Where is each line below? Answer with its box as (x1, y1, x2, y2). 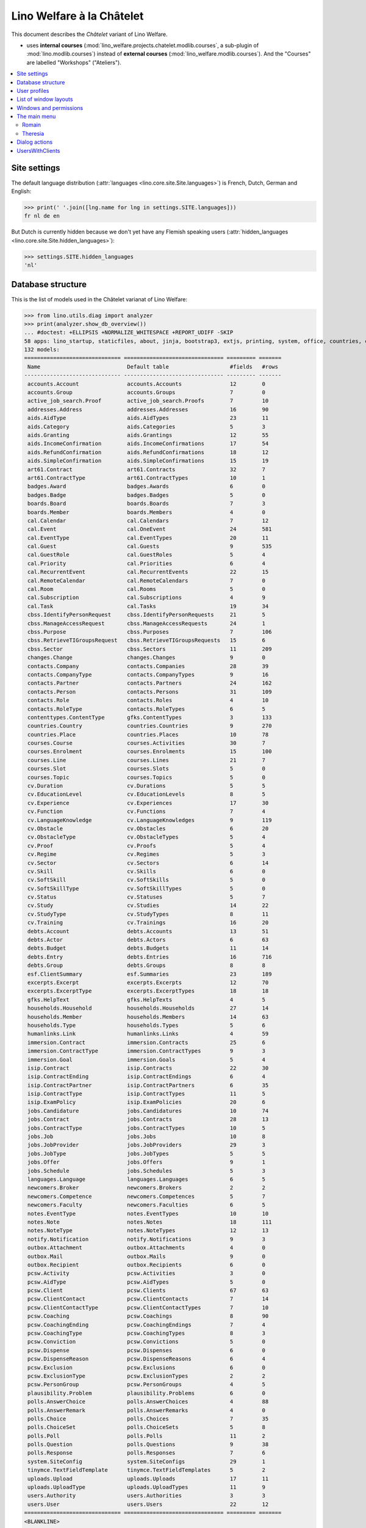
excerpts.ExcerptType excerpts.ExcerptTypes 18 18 (27, 988, 269, 994)
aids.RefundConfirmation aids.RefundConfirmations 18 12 (27, 449, 269, 455)
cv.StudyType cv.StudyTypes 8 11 (27, 911, 269, 917)
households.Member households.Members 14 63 (27, 1013, 269, 1020)
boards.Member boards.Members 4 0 (27, 509, 265, 516)
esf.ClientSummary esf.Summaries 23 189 (27, 971, 272, 977)
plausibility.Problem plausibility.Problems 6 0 (27, 1389, 265, 1397)
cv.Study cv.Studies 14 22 (27, 902, 269, 909)
